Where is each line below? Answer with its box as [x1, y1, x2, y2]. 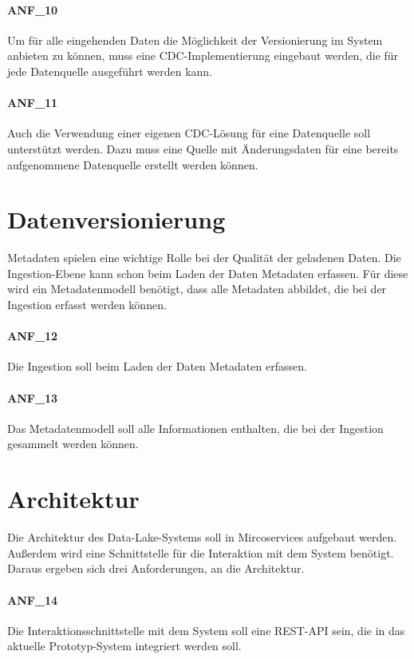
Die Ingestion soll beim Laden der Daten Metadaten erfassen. [7, 358, 307, 375]
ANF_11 [7, 94, 58, 111]
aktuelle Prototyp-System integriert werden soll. [7, 637, 242, 654]
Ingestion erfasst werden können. [7, 296, 167, 313]
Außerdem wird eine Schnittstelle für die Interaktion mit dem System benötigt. [7, 544, 394, 561]
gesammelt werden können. [7, 435, 139, 452]
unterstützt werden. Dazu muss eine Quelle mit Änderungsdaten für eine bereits [7, 140, 399, 157]
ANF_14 [7, 591, 58, 608]
